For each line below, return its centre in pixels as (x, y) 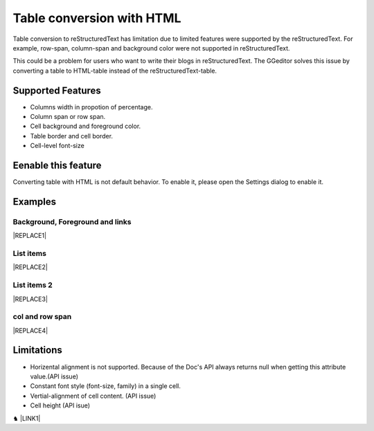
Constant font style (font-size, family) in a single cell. (106, 386)
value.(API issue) (54, 376)
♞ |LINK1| (27, 418)
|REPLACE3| (30, 299)
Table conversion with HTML (97, 18)
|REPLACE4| (30, 330)
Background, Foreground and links (72, 221)
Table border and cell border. (72, 136)
